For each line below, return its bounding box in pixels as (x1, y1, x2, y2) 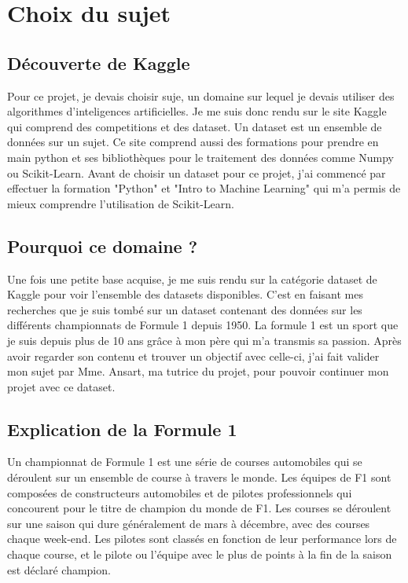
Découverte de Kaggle (7, 50, 190, 75)
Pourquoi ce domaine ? (7, 233, 198, 258)
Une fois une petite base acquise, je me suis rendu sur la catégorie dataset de (7, 270, 377, 287)
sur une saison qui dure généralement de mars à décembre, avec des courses (7, 515, 370, 531)
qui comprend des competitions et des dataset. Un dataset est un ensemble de (7, 118, 382, 134)
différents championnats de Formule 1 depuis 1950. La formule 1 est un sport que (7, 317, 399, 333)
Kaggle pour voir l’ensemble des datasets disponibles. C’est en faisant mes (7, 286, 364, 302)
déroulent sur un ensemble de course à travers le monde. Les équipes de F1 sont (7, 469, 391, 486)
